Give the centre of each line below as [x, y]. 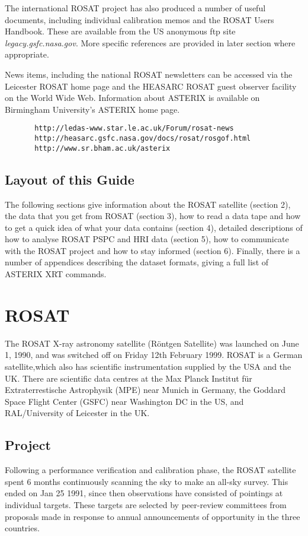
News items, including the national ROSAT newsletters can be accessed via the [149, 74]
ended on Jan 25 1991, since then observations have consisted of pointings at [144, 493]
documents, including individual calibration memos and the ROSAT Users [139, 19]
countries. [22, 528]
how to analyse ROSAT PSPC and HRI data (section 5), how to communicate [147, 239]
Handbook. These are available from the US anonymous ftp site [120, 31]
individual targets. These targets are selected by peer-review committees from [146, 504]
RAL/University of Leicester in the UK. [77, 413]
